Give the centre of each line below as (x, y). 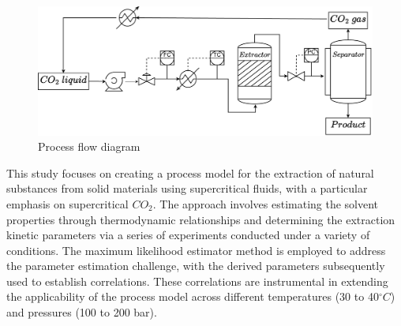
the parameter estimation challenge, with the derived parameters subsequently (196, 266)
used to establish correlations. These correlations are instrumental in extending (197, 281)
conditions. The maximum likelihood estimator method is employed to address (196, 250)
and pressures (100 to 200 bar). (82, 312)
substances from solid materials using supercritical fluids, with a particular (187, 188)
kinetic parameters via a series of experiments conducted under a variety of (188, 235)
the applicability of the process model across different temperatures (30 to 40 (193, 296)
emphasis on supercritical (67, 203)
